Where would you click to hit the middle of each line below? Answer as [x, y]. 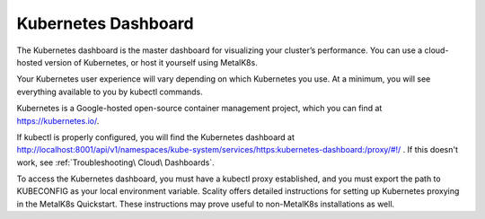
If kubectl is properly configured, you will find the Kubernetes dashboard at [156, 137]
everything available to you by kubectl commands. [110, 92]
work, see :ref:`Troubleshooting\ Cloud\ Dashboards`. [115, 162]
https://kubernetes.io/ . [58, 120]
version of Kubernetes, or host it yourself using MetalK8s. [151, 62]
